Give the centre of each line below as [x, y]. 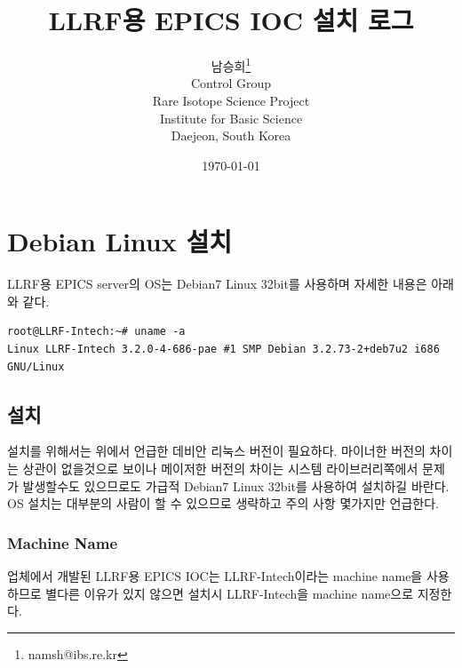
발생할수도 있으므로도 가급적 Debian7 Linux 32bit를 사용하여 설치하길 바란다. [236, 485]
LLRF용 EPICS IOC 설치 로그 [231, 20]
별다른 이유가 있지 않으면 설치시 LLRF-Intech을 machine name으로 [230, 593]
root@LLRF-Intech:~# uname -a [96, 332]
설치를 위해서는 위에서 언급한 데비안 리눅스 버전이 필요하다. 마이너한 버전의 [216, 451]
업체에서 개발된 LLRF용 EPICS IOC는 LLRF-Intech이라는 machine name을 [215, 576]
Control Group [231, 83]
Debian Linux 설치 [119, 241]
